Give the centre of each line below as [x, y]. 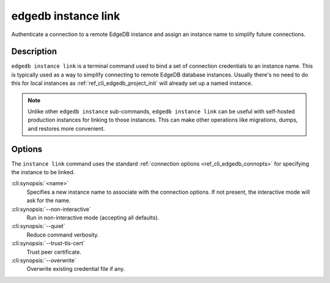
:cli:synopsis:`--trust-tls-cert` [48, 243]
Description [34, 52]
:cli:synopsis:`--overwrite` [44, 260]
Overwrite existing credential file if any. [76, 269]
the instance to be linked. [43, 172]
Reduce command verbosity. [63, 235]
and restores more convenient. [66, 128]
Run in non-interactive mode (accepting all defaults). [93, 218]
